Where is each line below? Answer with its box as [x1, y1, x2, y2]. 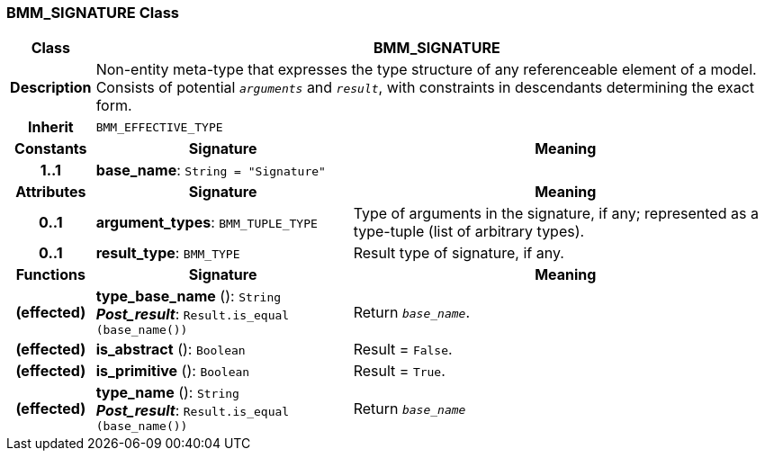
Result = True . [353, 362, 445, 381]
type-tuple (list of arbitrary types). [353, 222, 585, 241]
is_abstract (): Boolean [95, 340, 246, 359]
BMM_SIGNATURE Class [6, 4, 180, 22]
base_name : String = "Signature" [95, 161, 326, 180]
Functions [15, 265, 85, 284]
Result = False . [353, 340, 453, 359]
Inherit [27, 118, 74, 137]
